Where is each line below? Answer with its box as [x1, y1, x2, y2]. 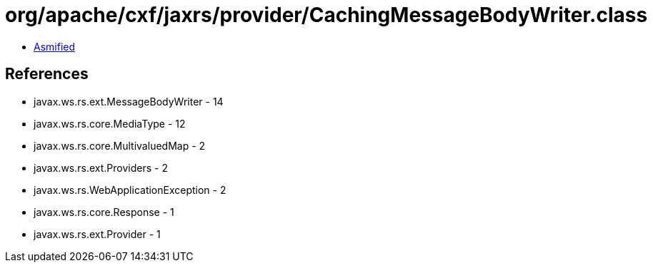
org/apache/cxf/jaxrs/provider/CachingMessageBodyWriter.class [5, 3, 648, 27]
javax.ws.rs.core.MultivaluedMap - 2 [34, 139, 206, 152]
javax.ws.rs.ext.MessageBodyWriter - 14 [34, 95, 224, 108]
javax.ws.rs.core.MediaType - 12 [34, 117, 186, 130]
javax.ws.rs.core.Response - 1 [34, 205, 174, 218]
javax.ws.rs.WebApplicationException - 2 [34, 183, 226, 196]
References [5, 65, 89, 83]
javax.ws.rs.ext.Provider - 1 [34, 227, 161, 240]
